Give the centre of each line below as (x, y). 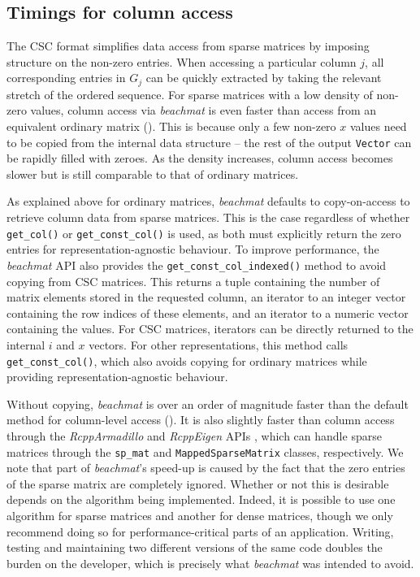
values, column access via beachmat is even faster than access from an (204, 110)
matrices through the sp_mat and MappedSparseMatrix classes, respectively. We (205, 451)
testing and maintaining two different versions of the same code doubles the (195, 547)
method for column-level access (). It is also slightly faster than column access (201, 420)
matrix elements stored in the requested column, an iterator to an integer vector (206, 297)
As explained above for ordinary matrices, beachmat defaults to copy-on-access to (208, 201)
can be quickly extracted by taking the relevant (264, 78)
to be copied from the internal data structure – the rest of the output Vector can (209, 142)
